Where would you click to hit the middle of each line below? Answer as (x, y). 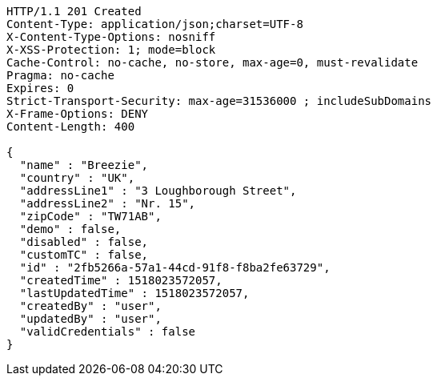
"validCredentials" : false (108, 332)
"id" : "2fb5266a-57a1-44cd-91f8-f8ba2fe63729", (175, 267)
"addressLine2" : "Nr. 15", (108, 203)
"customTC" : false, (84, 255)
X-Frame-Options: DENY (78, 114)
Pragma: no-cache (60, 75)
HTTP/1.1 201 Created (74, 11)
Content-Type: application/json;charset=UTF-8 (155, 24)
